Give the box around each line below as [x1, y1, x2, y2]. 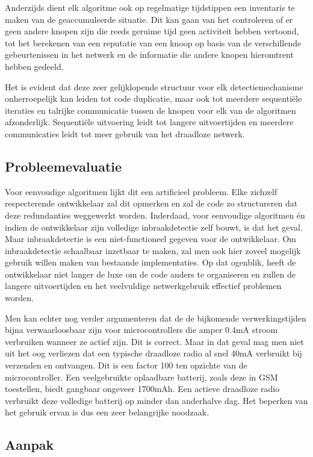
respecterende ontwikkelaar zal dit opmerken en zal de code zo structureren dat [5, 197, 298, 210]
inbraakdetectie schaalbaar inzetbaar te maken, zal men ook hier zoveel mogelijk [5, 244, 301, 256]
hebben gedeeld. [5, 60, 64, 72]
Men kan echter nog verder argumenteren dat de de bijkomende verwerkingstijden [5, 311, 306, 324]
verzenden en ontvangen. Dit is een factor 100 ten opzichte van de [5, 359, 247, 372]
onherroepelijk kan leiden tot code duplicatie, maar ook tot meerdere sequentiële [5, 92, 302, 105]
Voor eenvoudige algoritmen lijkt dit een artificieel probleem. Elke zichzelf [5, 185, 277, 197]
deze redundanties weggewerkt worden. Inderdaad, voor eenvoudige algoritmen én [5, 208, 305, 221]
